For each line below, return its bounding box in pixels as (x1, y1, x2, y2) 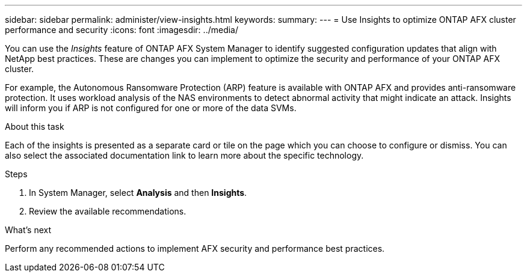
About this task (5, 121, 64, 132)
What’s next (5, 225, 52, 235)
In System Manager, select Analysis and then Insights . (29, 187, 247, 198)
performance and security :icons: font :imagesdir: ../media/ (5, 25, 239, 35)
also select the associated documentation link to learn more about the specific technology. (5, 150, 364, 160)
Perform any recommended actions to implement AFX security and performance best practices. (5, 243, 385, 254)
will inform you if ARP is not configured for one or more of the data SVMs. (5, 103, 297, 113)
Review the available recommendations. (29, 206, 186, 216)
